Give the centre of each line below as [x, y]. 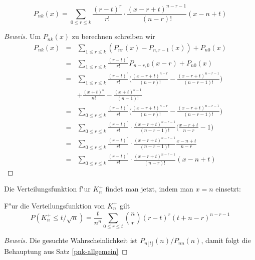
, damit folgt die [226, 240]
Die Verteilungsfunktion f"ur [47, 189]
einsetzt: [228, 189]
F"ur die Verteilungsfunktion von [55, 205]
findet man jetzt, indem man [149, 189]
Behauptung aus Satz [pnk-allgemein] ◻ [66, 251]
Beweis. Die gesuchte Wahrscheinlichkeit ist [71, 240]
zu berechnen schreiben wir [113, 36]
